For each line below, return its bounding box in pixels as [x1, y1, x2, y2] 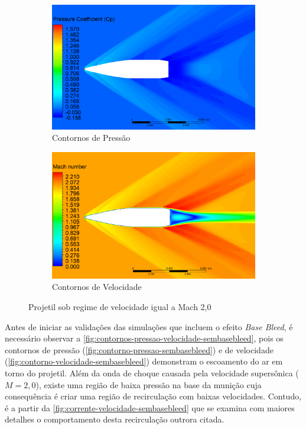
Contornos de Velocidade [52, 280, 142, 293]
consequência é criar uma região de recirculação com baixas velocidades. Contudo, [5, 390, 302, 402]
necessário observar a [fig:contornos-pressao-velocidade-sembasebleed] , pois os [5, 332, 284, 344]
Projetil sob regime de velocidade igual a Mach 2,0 [28, 300, 211, 312]
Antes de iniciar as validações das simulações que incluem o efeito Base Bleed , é [5, 320, 293, 333]
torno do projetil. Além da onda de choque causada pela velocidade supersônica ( [5, 366, 299, 379]
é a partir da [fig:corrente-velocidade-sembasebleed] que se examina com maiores [5, 401, 295, 414]
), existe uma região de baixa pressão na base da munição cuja [35, 378, 262, 391]
